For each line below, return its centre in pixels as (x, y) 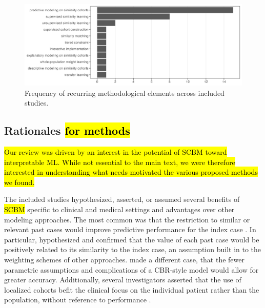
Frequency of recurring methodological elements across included (125, 93)
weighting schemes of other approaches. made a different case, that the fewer (125, 259)
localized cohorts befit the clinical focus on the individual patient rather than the (132, 289)
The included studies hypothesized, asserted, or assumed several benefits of (122, 199)
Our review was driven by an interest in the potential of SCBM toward (116, 151)
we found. (19, 182)
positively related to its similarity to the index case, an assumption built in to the (133, 249)
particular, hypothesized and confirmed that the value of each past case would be (132, 239)
